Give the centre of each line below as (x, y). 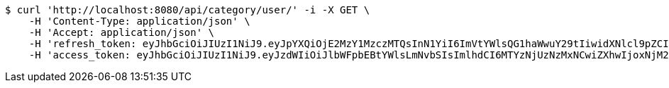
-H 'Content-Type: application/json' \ (139, 21)
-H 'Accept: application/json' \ (122, 32)
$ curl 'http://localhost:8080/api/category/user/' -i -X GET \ (188, 10)
